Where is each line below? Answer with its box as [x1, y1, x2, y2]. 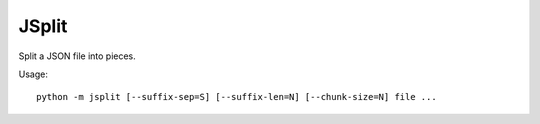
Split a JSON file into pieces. [18, 50, 137, 62]
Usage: [18, 68, 49, 80]
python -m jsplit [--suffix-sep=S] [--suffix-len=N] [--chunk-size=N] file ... [36, 91, 437, 103]
